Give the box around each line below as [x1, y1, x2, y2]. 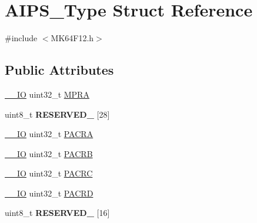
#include [5, 32, 38, 44]
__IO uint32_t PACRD [5, 187, 94, 199]
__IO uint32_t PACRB [5, 147, 93, 159]
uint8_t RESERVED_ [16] [5, 207, 110, 219]
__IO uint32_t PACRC [5, 167, 93, 179]
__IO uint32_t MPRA [5, 88, 89, 100]
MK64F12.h [51, 32, 94, 44]
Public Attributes [5, 61, 114, 79]
